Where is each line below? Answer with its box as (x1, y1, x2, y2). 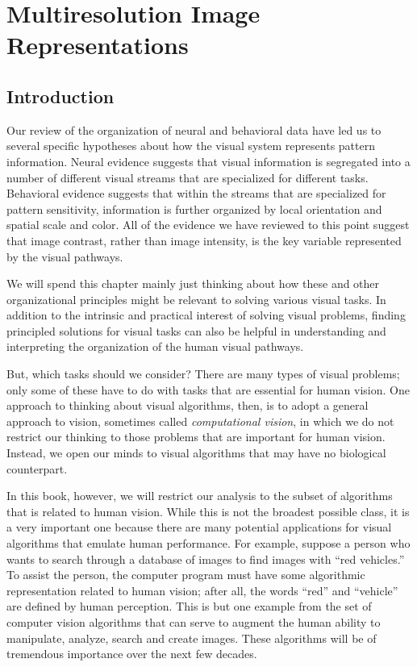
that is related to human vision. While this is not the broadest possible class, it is (6, 502, 410, 519)
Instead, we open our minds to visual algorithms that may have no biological (6, 444, 386, 461)
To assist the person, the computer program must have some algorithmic (6, 566, 365, 583)
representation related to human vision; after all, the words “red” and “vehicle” (6, 582, 398, 598)
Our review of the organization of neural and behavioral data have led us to (6, 121, 382, 138)
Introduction (6, 83, 115, 108)
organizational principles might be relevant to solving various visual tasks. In (6, 290, 386, 307)
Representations (6, 28, 189, 61)
